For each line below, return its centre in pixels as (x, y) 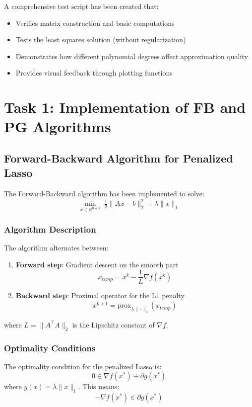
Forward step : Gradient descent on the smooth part (97, 264)
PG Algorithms (58, 126)
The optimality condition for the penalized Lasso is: (83, 366)
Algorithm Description (50, 229)
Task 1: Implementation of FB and (125, 107)
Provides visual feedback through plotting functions (94, 73)
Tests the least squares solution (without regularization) (101, 40)
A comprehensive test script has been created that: (81, 6)
